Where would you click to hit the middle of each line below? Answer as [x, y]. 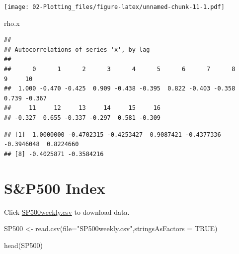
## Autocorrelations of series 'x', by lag [77, 49]
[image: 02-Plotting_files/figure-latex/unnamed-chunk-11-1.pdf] [114, 7]
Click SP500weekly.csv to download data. [67, 212]
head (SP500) [24, 245]
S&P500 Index [55, 188]
